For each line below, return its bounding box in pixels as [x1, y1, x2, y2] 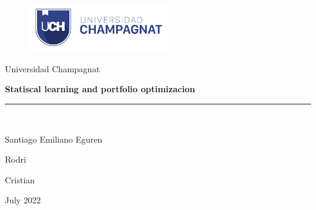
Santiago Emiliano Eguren [5, 132, 103, 145]
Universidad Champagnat [5, 62, 100, 75]
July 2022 [5, 194, 41, 206]
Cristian [5, 173, 35, 186]
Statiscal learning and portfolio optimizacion [5, 83, 195, 95]
